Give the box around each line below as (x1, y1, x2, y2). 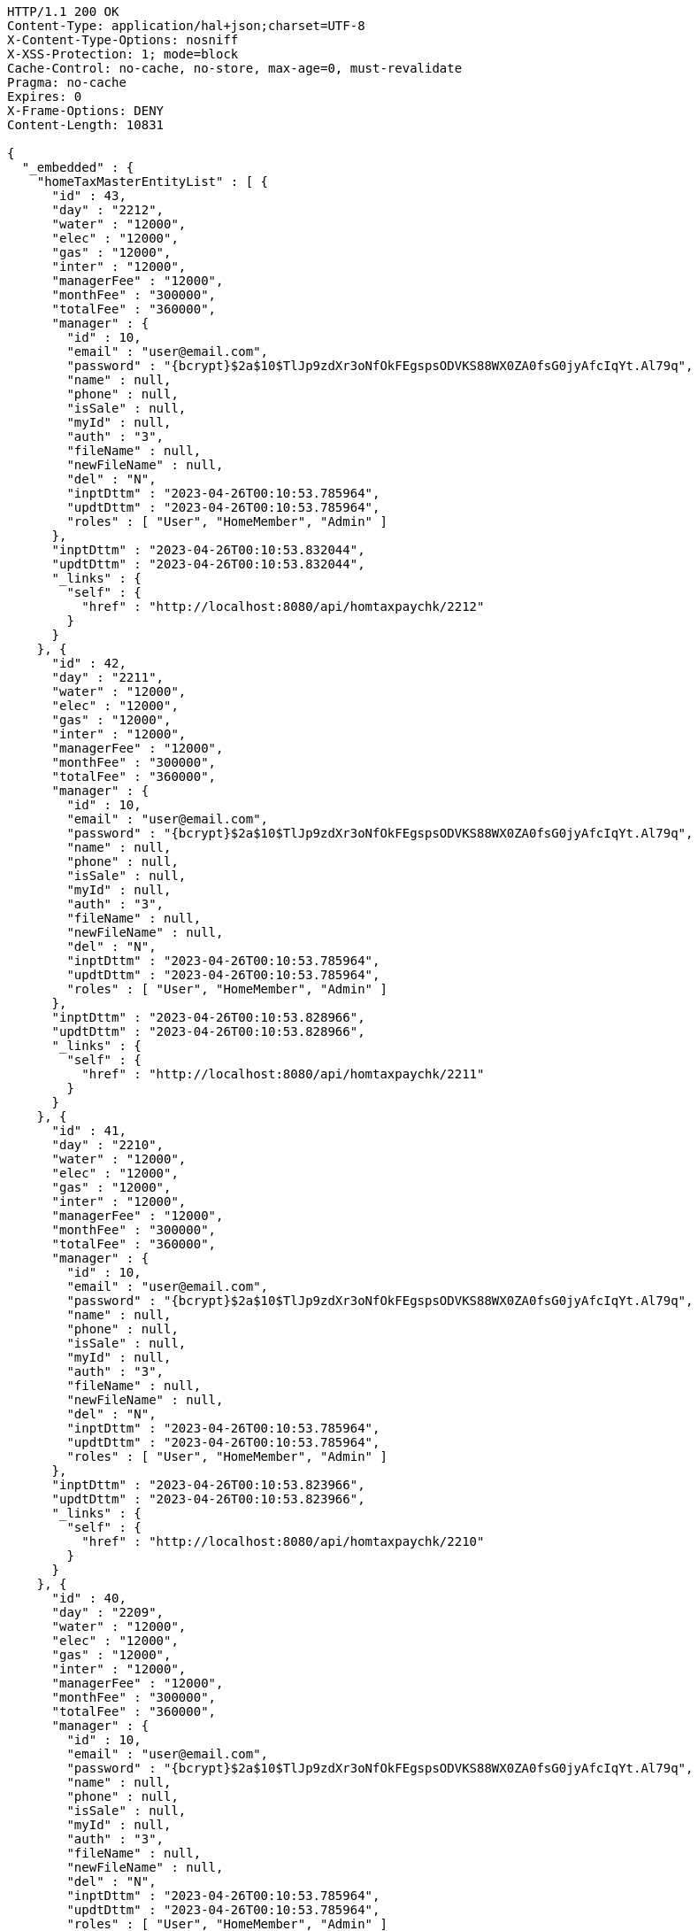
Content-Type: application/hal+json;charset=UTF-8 (7, 19, 365, 33)
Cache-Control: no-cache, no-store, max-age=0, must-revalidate (7, 61, 463, 75)
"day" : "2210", (51, 1138, 165, 1152)
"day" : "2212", (51, 203, 165, 217)
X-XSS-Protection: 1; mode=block (7, 47, 239, 61)
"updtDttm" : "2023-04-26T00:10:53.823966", (51, 1492, 365, 1506)
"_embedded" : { (21, 160, 134, 174)
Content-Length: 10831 (7, 118, 165, 132)
